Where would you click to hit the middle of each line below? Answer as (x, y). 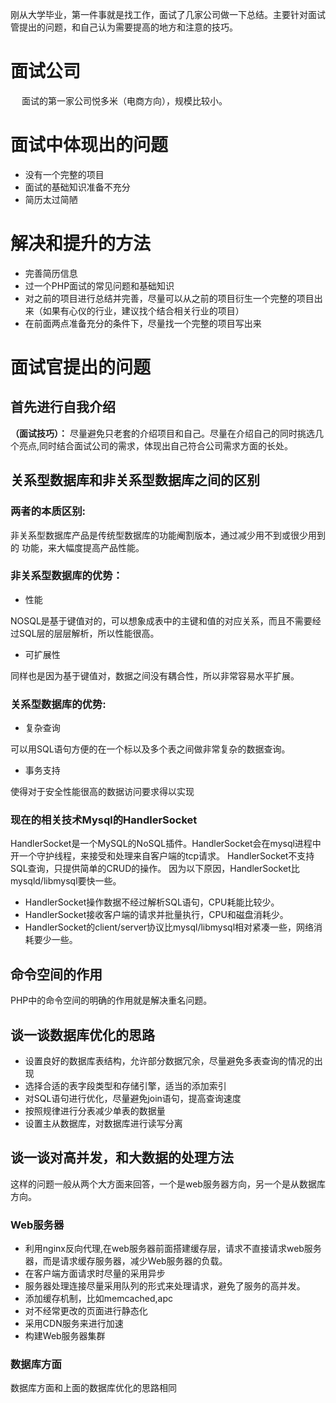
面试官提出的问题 (81, 367)
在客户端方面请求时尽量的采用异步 (95, 1274)
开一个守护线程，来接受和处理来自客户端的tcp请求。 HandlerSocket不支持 (162, 856)
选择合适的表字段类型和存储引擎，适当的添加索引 (125, 1086)
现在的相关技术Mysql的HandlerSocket (104, 820)
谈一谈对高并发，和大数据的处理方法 (122, 1158)
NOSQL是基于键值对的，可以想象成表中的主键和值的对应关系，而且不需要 (161, 620)
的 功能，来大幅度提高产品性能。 (77, 547)
